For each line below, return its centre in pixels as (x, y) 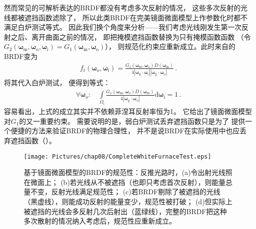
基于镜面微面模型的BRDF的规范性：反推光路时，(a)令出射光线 (125, 172)
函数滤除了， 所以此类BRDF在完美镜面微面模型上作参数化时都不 (143, 17)
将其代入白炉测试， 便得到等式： (57, 83)
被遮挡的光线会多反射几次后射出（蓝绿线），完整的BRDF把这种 (126, 211)
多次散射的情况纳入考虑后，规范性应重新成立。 (100, 221)
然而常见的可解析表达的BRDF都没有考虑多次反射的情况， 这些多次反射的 (122, 7)
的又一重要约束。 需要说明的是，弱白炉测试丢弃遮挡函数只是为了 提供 (132, 121)
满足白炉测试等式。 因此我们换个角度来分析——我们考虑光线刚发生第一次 (123, 27)
